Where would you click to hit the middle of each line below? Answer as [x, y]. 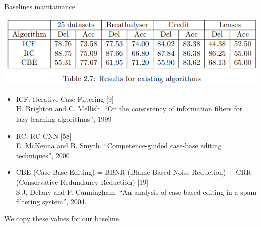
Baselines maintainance [40, 6]
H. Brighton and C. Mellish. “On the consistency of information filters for [129, 109]
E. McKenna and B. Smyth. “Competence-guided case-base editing [119, 145]
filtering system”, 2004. [51, 202]
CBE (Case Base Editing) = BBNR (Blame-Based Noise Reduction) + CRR [134, 172]
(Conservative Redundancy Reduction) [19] [82, 182]
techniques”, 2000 [43, 155]
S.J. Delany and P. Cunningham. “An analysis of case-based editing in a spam [136, 192]
